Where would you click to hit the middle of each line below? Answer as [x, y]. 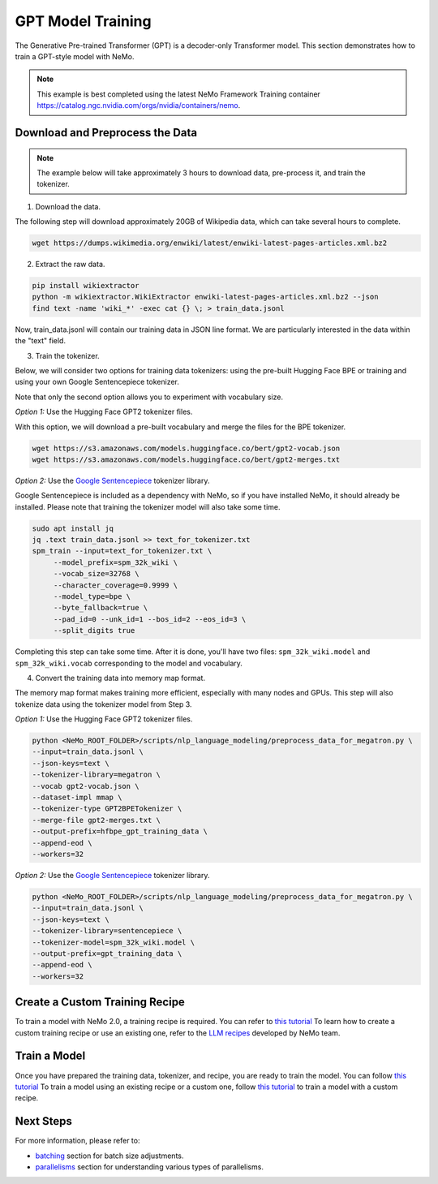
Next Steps [43, 1121]
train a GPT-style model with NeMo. [75, 56]
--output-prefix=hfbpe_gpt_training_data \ [120, 831]
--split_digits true [94, 631]
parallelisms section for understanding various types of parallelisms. [149, 1167]
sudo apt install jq [73, 528]
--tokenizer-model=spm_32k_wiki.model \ [113, 942]
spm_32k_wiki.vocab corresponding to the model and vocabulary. [129, 663]
